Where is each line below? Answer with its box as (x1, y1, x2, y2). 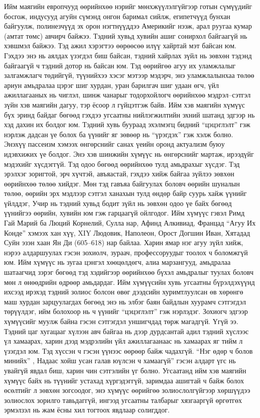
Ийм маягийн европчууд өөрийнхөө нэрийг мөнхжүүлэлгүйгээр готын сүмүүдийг (4, 1, 252, 11)
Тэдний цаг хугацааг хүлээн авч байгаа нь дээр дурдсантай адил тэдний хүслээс (4, 326, 249, 336)
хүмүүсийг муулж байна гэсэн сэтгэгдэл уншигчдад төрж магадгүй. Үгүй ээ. (4, 316, 238, 326)
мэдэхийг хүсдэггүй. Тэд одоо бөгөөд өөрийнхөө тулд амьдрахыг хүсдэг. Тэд (4, 158, 240, 169)
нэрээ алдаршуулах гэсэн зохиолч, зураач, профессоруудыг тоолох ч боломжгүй (4, 247, 248, 257)
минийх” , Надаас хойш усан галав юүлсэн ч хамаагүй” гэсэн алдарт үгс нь (4, 355, 236, 366)
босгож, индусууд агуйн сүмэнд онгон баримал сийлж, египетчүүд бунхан (4, 11, 230, 21)
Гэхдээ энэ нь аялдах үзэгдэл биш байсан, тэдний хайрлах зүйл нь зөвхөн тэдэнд (4, 50, 252, 60)
